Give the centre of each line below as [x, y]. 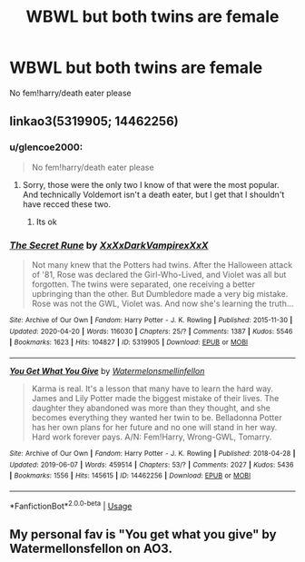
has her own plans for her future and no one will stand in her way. [154, 427]
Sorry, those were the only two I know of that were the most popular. [151, 184]
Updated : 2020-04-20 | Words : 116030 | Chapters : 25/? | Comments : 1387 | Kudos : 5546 [151, 331]
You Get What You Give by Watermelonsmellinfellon [107, 370]
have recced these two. [67, 204]
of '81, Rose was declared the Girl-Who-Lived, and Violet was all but [159, 274]
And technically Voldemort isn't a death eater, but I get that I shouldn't [153, 194]
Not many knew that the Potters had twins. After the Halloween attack [162, 264]
